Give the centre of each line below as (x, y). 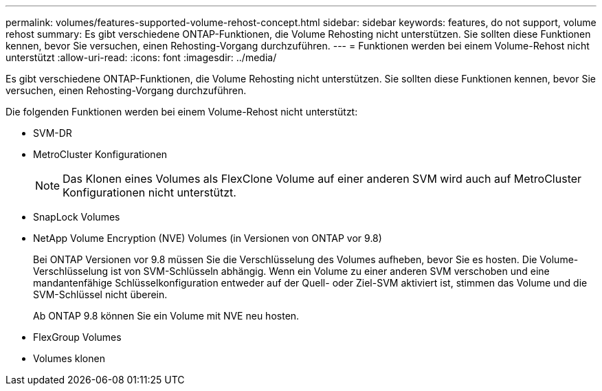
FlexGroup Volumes (77, 337)
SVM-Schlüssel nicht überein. (100, 294)
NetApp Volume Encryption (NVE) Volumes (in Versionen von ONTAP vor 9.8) (208, 238)
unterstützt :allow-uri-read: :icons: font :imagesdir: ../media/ (141, 57)
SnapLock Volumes (77, 217)
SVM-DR (53, 133)
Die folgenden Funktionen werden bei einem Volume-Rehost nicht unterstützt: (182, 112)
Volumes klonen (69, 358)
